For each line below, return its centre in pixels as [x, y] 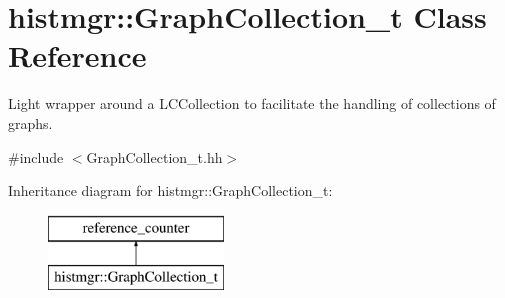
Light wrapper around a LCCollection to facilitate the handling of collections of [252, 103]
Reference [77, 55]
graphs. [30, 122]
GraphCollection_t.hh [154, 156]
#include [36, 156]
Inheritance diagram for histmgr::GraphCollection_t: [170, 190]
